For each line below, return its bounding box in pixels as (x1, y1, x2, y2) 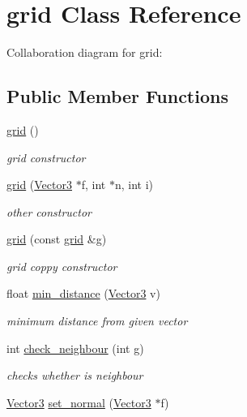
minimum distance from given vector (6, 312, 188, 329)
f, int (81, 176, 106, 193)
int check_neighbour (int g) (6, 339, 144, 356)
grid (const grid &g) (6, 230, 107, 247)
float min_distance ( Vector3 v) (6, 285, 160, 302)
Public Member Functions (6, 84, 228, 109)
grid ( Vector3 (6, 176, 72, 193)
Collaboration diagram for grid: (6, 44, 163, 61)
